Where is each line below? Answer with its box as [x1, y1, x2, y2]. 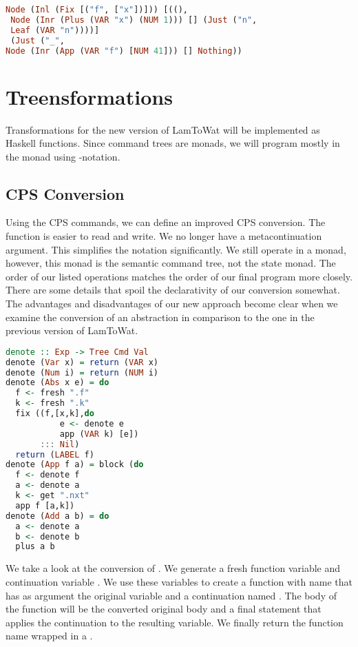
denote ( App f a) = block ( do [6, 460, 144, 470]
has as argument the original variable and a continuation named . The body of [6, 588, 337, 602]
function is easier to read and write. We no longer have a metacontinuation [6, 229, 322, 243]
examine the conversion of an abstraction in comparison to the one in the [6, 309, 315, 324]
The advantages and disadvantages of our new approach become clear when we [6, 296, 338, 311]
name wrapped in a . [6, 628, 93, 643]
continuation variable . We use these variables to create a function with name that [6, 574, 352, 588]
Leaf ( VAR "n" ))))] [10, 25, 100, 35]
